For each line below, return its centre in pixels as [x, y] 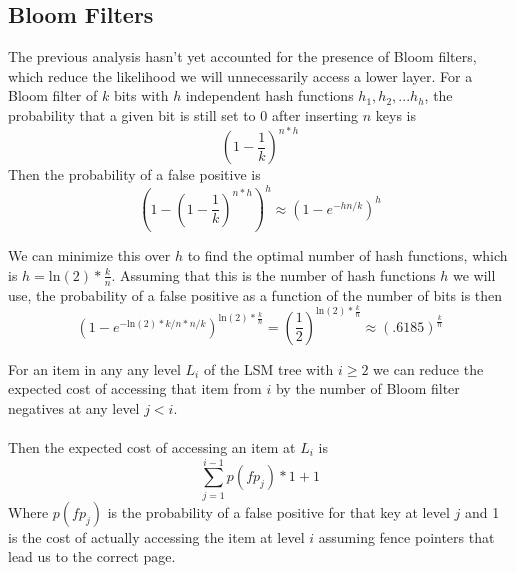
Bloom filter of [53, 95]
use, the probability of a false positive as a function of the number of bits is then [255, 294]
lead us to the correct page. [92, 556]
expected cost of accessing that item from [135, 388]
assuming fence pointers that [406, 536]
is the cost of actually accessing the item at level [156, 536]
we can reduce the [428, 368]
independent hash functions [269, 95]
